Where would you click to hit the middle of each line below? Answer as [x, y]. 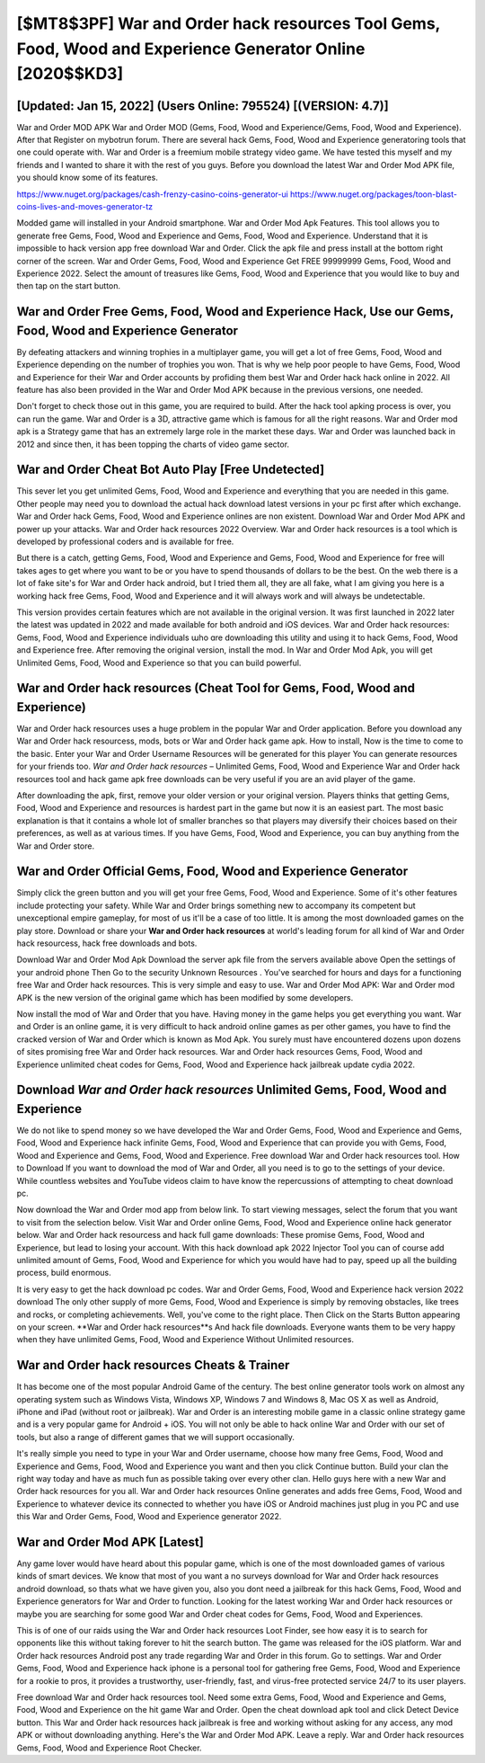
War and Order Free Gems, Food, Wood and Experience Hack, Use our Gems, [235, 312]
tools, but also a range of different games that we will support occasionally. [156, 1437]
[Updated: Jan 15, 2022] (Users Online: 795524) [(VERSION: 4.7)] [203, 106]
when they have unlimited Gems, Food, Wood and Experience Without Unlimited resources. [185, 1340]
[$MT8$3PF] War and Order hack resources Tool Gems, [228, 23]
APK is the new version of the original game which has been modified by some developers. [185, 997]
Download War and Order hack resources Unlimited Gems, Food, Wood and [232, 1090]
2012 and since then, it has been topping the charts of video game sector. [153, 444]
